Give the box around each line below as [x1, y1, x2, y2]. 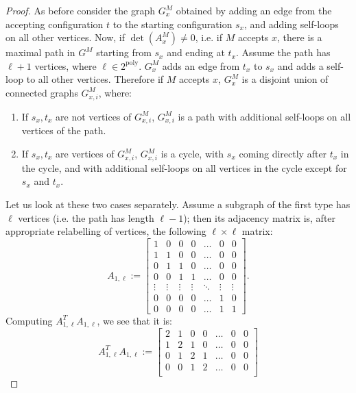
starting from [96, 45, 152, 60]
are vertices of [56, 147, 115, 161]
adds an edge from [162, 58, 240, 73]
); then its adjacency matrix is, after [183, 210, 336, 225]
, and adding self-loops [244, 16, 339, 31]
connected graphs [5, 85, 78, 99]
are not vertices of [56, 109, 132, 123]
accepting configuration [5, 16, 104, 31]
